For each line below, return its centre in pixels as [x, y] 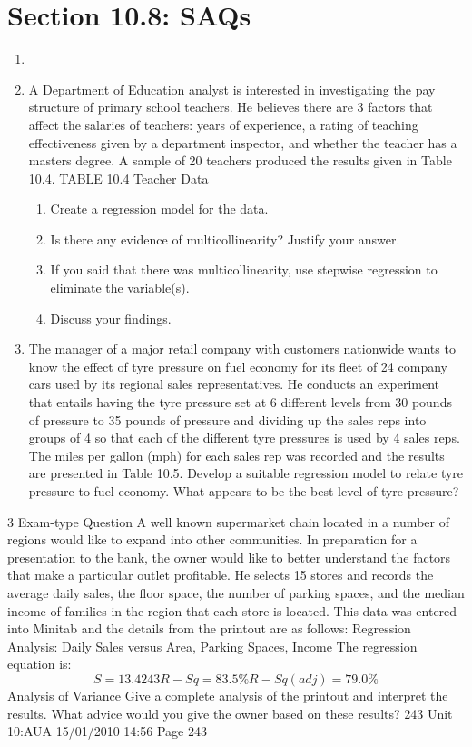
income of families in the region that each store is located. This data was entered [232, 610]
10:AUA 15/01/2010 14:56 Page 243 [107, 731]
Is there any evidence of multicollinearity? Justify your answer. [225, 239]
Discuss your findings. [111, 318]
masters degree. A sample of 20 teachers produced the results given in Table [240, 160]
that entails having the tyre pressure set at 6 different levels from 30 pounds [240, 402]
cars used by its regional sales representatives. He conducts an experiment [234, 384]
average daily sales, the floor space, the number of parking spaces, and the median [236, 592]
